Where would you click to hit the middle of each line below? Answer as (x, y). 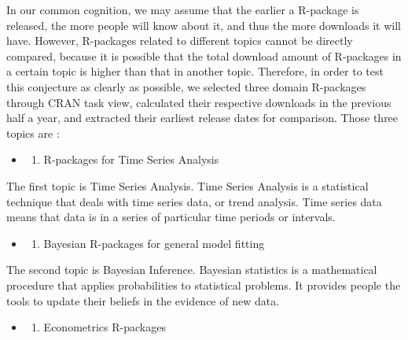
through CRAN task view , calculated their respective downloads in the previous (199, 102)
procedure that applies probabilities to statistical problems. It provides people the (204, 285)
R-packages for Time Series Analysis (131, 159)
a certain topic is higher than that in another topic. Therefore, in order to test (195, 71)
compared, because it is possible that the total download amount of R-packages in (204, 55)
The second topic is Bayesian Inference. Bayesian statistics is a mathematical (192, 270)
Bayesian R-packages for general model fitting (154, 243)
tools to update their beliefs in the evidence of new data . (143, 300)
